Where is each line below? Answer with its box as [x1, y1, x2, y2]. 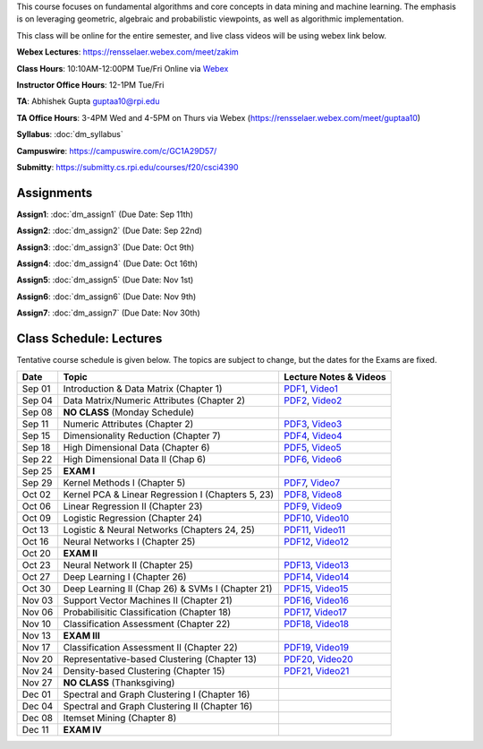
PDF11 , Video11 [284, 524, 346, 537]
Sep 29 [21, 477, 53, 489]
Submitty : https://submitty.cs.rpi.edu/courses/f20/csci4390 [16, 161, 239, 172]
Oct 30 [21, 582, 51, 595]
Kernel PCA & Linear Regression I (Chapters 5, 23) [63, 488, 275, 501]
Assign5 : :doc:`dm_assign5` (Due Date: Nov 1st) [16, 274, 194, 286]
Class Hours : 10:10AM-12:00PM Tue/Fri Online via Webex [16, 63, 229, 73]
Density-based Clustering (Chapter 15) [63, 665, 225, 677]
